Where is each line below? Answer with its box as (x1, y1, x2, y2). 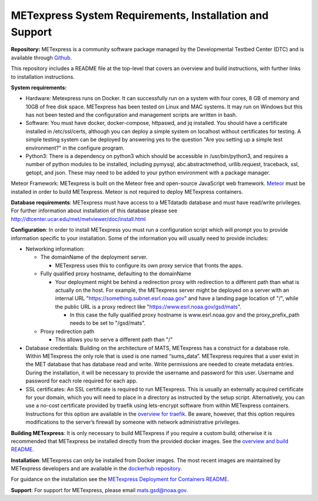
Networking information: (25, 245, 85, 252)
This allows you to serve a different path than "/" (55, 336, 173, 343)
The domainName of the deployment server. (40, 253, 148, 261)
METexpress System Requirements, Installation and (11, 9, 269, 22)
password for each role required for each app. (25, 377, 138, 384)
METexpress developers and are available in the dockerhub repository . (11, 465, 183, 472)
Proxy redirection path (40, 328, 94, 335)
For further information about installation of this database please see (11, 207, 178, 215)
